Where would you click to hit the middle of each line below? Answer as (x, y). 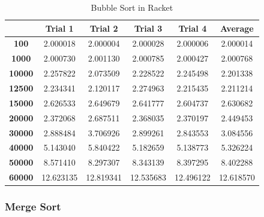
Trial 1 (59, 28)
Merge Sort (33, 207)
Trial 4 (193, 28)
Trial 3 (148, 28)
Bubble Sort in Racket (132, 7)
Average (237, 28)
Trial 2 (104, 28)
